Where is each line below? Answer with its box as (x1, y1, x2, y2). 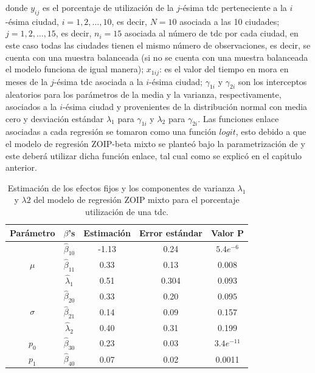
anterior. (5, 161, 37, 174)
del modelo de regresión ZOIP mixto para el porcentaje (33, 193, 240, 206)
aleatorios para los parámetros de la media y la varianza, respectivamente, (5, 88, 282, 101)
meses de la (5, 75, 48, 87)
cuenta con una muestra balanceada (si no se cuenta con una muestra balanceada (5, 50, 308, 63)
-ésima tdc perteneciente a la (179, 1, 287, 13)
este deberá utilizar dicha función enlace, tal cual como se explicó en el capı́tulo (5, 149, 302, 162)
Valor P (210, 226, 244, 239)
